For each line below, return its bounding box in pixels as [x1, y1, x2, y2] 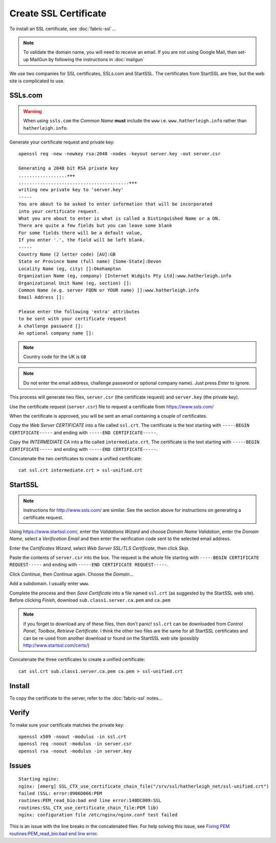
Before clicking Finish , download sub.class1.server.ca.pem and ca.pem [9, 597, 171, 603]
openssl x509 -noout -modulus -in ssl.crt [18, 733, 127, 739]
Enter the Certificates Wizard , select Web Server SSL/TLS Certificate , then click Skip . [9, 545, 190, 551]
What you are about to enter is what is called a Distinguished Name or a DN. [18, 215, 221, 221]
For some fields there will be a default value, [18, 230, 143, 236]
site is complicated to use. [9, 77, 65, 84]
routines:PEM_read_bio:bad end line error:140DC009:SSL [18, 797, 162, 804]
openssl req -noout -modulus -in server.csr [18, 741, 132, 747]
